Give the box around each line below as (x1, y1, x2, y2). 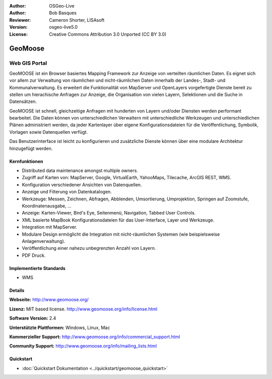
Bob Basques (49, 10, 77, 16)
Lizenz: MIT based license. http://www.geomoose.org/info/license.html (9, 306, 158, 312)
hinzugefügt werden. (9, 145, 53, 151)
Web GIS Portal (9, 60, 47, 67)
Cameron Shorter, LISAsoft (49, 17, 105, 23)
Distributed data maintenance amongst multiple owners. (22, 168, 139, 174)
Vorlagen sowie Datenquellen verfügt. (9, 129, 88, 135)
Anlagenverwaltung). (22, 238, 65, 244)
